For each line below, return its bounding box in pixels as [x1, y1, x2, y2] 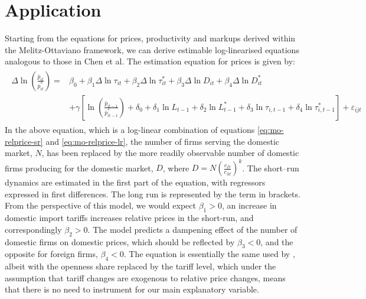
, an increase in [221, 199, 277, 212]
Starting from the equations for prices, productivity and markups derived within [5, 32, 296, 44]
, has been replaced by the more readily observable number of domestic [41, 147, 299, 159]
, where [162, 161, 189, 174]
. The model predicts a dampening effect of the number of [87, 223, 298, 235]
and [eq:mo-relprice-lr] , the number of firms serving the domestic [45, 135, 279, 147]
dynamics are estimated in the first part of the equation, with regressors [5, 176, 266, 188]
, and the [260, 235, 293, 248]
